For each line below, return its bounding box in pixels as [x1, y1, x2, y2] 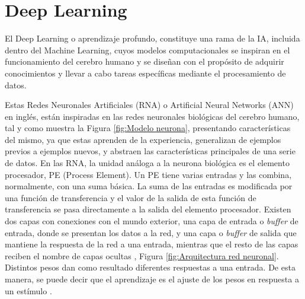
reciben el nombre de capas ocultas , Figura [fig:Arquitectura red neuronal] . [5, 249, 279, 262]
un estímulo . [5, 284, 52, 297]
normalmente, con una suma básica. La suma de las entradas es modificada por [5, 180, 293, 192]
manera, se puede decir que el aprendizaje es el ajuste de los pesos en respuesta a [5, 273, 299, 285]
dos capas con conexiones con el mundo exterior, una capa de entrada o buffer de [5, 215, 298, 227]
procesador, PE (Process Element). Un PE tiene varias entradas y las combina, [5, 168, 292, 180]
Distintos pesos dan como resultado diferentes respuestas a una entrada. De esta [5, 261, 296, 273]
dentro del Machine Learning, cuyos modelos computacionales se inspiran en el [5, 43, 290, 56]
